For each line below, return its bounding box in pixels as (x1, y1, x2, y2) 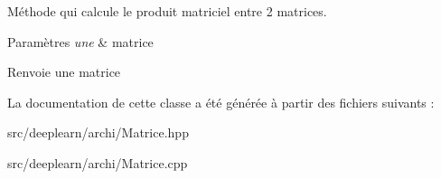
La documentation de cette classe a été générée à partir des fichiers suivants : (7, 92, 435, 111)
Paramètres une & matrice (7, 32, 154, 51)
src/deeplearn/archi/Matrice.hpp (7, 123, 189, 142)
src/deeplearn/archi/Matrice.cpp (7, 153, 188, 172)
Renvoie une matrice (7, 62, 121, 81)
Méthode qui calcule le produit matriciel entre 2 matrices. (7, 2, 327, 20)
